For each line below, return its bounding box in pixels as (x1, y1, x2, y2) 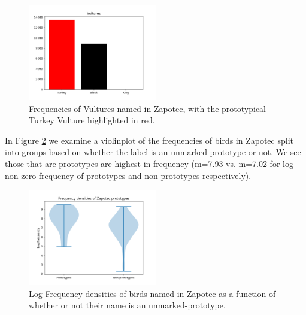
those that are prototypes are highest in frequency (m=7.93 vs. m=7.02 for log (5, 157, 293, 169)
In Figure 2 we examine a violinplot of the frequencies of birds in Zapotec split (5, 134, 293, 146)
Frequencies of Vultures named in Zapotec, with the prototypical (29, 102, 266, 114)
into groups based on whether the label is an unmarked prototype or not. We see (5, 146, 301, 158)
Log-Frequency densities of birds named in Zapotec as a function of (29, 287, 276, 299)
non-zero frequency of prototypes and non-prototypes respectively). (5, 169, 252, 181)
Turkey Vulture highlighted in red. (29, 114, 155, 126)
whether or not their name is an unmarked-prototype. (29, 299, 226, 311)
